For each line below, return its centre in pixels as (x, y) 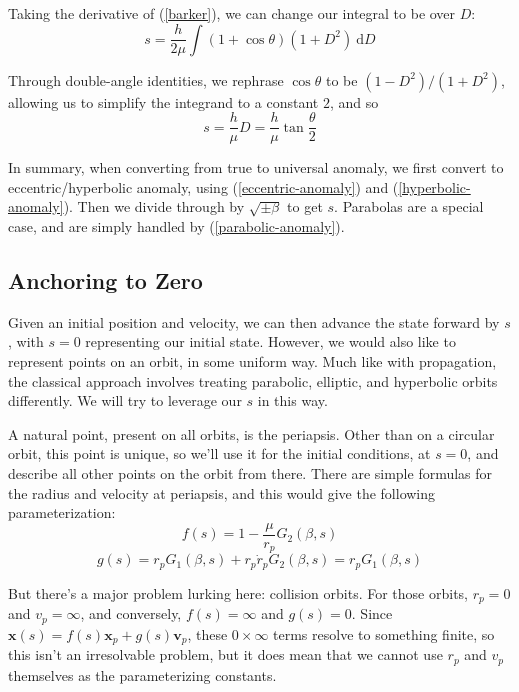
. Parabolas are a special (409, 206)
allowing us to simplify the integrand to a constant (163, 101)
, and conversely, (131, 613)
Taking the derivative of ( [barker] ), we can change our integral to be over (232, 13)
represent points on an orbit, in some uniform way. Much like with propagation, (252, 361)
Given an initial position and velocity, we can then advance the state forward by (254, 321)
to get (305, 206)
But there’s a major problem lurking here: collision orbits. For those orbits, (238, 592)
